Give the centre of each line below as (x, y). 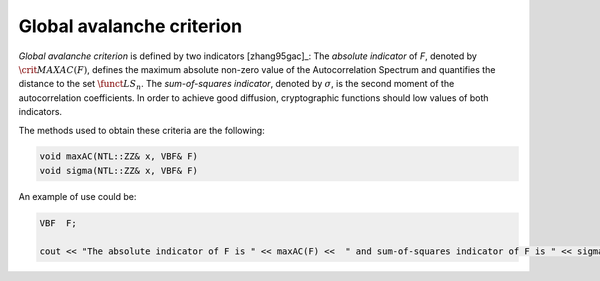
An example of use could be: (77, 196)
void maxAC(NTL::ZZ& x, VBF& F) (119, 156)
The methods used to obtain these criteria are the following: (141, 130)
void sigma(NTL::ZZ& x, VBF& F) (119, 170)
